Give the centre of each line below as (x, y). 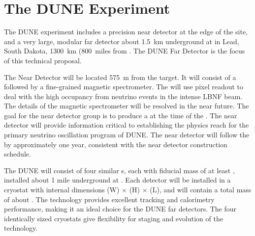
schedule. (17, 154)
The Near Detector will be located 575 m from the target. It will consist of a (120, 77)
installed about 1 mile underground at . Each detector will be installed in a (117, 180)
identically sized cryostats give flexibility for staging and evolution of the (113, 218)
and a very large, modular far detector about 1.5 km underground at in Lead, (122, 41)
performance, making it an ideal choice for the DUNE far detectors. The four (120, 209)
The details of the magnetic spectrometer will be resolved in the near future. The (127, 106)
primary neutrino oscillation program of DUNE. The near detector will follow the (127, 135)
